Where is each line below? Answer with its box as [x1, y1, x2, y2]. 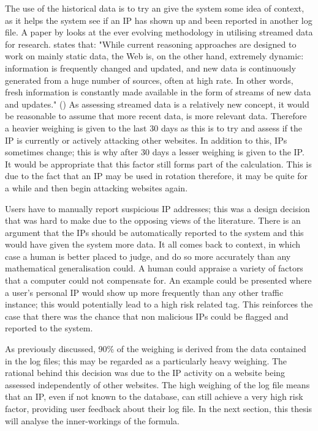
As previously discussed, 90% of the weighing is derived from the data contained [5, 342, 306, 355]
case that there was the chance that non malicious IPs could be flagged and [5, 309, 289, 322]
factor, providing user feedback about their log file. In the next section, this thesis [5, 402, 312, 414]
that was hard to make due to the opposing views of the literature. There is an [5, 214, 301, 227]
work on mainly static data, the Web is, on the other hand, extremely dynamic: [5, 50, 304, 62]
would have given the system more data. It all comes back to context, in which [5, 238, 301, 251]
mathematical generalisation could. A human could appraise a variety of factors [5, 262, 303, 274]
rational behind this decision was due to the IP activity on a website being [5, 366, 286, 379]
